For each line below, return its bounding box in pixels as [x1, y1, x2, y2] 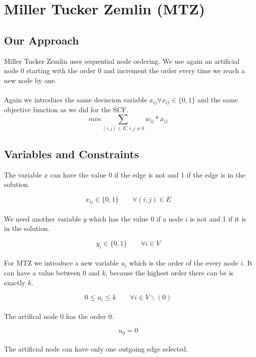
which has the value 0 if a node [89, 213, 183, 223]
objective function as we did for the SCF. [4, 104, 129, 115]
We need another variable [4, 213, 81, 223]
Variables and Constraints [4, 146, 139, 161]
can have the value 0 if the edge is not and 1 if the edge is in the [50, 169, 246, 179]
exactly [4, 277, 26, 287]
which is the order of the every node [129, 258, 239, 268]
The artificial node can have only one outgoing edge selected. [4, 344, 188, 354]
